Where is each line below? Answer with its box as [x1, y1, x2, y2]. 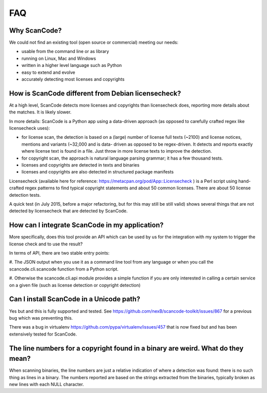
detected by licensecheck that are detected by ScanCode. [9, 208, 128, 214]
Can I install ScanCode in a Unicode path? [9, 295, 140, 303]
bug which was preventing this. [9, 315, 73, 321]
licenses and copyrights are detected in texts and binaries [21, 162, 139, 168]
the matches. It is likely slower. [9, 109, 72, 115]
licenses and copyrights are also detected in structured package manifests [21, 169, 174, 175]
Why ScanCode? [9, 26, 62, 35]
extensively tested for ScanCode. [9, 331, 77, 337]
